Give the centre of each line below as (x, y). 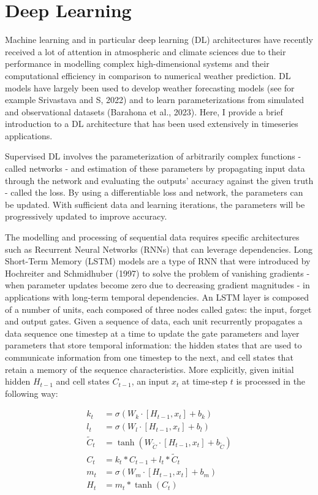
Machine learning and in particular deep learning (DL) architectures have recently (159, 40)
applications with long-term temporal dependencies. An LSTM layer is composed (157, 297)
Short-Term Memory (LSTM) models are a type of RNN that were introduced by (158, 261)
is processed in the (271, 381)
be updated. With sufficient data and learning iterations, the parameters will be (155, 204)
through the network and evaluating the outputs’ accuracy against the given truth (159, 180)
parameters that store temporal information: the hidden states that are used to (153, 345)
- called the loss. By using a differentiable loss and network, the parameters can (154, 192)
